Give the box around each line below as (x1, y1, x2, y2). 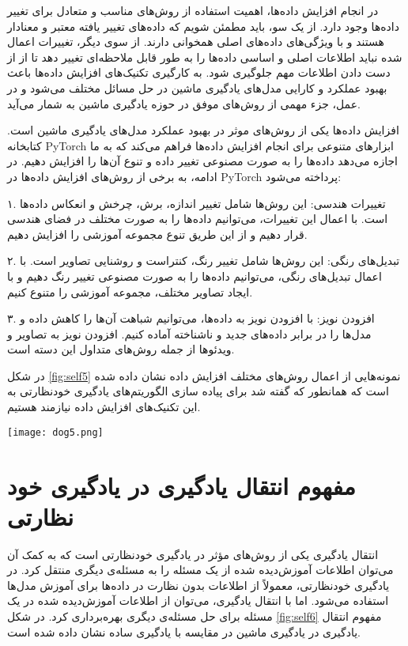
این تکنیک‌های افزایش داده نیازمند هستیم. (7, 399, 201, 415)
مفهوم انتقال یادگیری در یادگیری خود (7, 469, 356, 501)
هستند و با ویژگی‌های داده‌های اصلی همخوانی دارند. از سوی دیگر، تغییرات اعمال (7, 33, 384, 50)
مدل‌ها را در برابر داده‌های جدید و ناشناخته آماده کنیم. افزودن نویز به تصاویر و (7, 325, 372, 342)
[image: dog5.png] (7, 426, 104, 438)
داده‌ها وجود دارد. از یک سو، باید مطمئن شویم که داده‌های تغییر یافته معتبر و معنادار (7, 17, 399, 34)
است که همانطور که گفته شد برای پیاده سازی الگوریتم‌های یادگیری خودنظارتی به (7, 383, 389, 399)
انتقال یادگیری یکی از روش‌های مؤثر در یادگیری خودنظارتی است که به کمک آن (7, 546, 379, 562)
